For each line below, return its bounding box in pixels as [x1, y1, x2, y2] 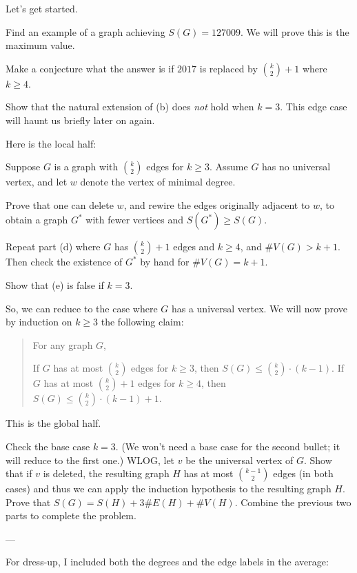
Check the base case [6, 439, 90, 453]
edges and [173, 239, 215, 254]
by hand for [140, 254, 190, 269]
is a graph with [54, 159, 119, 174]
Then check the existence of [6, 254, 123, 269]
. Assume [209, 159, 248, 174]
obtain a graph [6, 212, 68, 227]
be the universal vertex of [185, 452, 294, 467]
